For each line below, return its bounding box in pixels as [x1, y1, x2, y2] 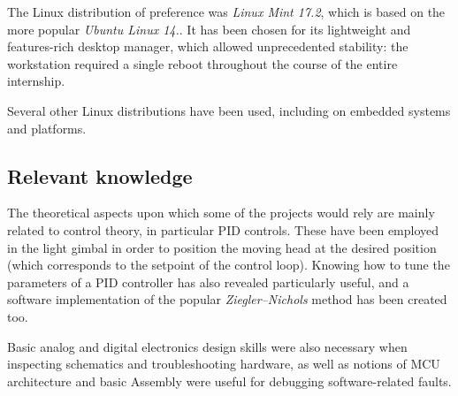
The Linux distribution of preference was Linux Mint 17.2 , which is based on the [7, 3, 446, 20]
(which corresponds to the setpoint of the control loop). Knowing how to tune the [7, 255, 450, 274]
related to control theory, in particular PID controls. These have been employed [7, 220, 439, 239]
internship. [7, 72, 65, 90]
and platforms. [7, 118, 87, 137]
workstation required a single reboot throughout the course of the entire [7, 54, 398, 72]
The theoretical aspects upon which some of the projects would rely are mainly [7, 203, 435, 222]
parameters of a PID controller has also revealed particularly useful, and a [7, 272, 409, 291]
